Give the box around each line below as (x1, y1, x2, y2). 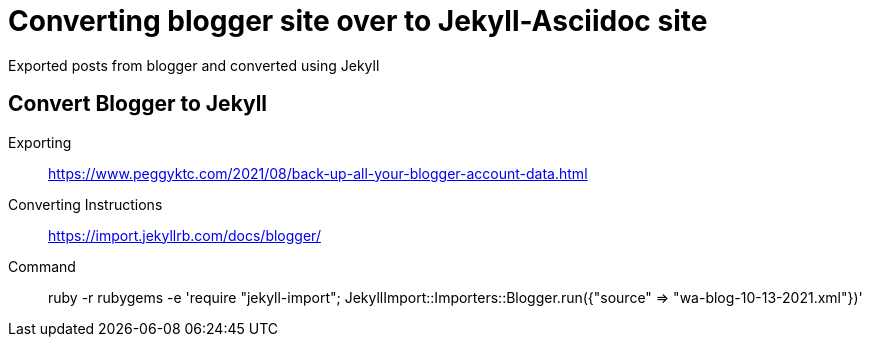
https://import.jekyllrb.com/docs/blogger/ (48, 226, 321, 244)
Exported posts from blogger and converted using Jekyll (8, 56, 380, 74)
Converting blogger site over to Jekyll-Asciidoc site (8, 4, 708, 38)
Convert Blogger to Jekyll (8, 91, 268, 117)
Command (8, 257, 76, 275)
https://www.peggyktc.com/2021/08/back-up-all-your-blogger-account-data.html (48, 164, 588, 182)
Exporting (8, 133, 72, 151)
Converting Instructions (8, 195, 163, 213)
